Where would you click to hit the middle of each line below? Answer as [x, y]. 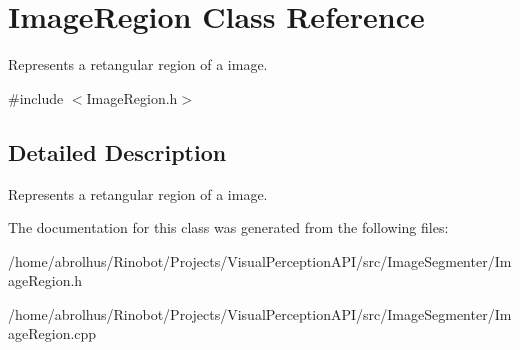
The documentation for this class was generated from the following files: [228, 227]
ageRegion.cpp [52, 333]
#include [36, 97]
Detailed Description [117, 151]
